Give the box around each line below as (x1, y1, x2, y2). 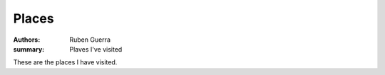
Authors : (13, 35, 41, 44)
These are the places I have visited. (13, 58, 118, 67)
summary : (13, 45, 45, 53)
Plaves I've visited (69, 45, 123, 53)
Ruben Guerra (69, 35, 111, 44)
